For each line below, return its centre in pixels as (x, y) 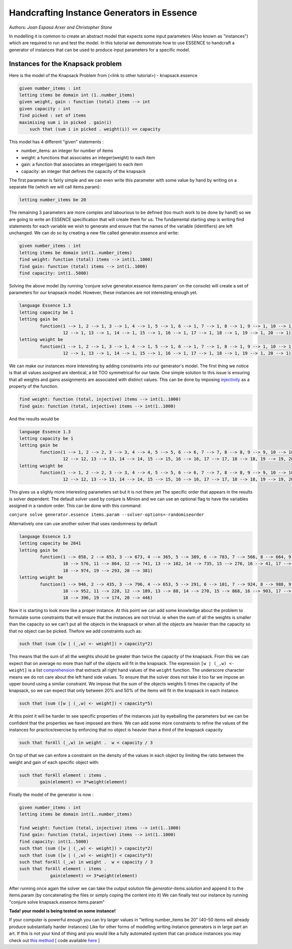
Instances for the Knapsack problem (65, 64)
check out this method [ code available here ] (54, 940)
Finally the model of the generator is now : (51, 795)
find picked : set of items (53, 115)
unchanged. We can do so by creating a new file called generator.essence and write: (94, 233)
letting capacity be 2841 (50, 543)
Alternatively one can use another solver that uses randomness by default (83, 523)
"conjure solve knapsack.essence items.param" (57, 902)
